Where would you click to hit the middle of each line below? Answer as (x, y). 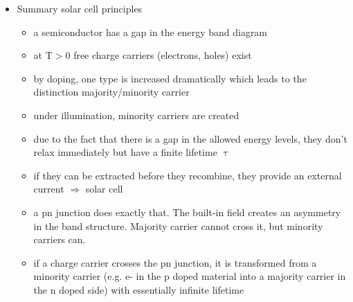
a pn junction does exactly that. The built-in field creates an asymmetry (187, 212)
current (49, 189)
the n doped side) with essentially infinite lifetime (139, 289)
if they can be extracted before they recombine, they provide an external (188, 175)
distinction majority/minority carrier (111, 92)
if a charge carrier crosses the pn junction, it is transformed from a (175, 262)
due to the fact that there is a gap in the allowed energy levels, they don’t (190, 138)
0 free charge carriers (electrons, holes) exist (159, 55)
